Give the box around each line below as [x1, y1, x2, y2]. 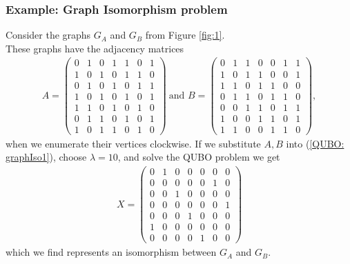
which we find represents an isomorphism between [6, 245, 217, 259]
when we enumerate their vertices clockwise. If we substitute [6, 136, 261, 150]
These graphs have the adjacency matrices [6, 41, 184, 55]
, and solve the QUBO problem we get [117, 150, 280, 164]
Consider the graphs [6, 28, 91, 42]
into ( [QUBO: [286, 136, 344, 150]
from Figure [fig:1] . [145, 28, 225, 42]
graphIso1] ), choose [6, 150, 87, 164]
